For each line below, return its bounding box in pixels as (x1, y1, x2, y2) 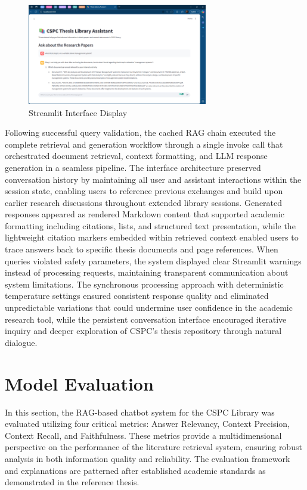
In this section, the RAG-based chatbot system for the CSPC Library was (5, 405, 275, 418)
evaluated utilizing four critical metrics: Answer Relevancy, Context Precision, (5, 417, 290, 430)
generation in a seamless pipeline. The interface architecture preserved (5, 161, 261, 173)
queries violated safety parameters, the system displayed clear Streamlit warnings (5, 254, 302, 267)
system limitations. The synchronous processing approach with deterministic (5, 277, 284, 290)
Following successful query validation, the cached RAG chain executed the (5, 126, 276, 139)
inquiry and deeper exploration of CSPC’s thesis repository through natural (5, 324, 282, 337)
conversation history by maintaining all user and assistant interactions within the (5, 173, 302, 185)
